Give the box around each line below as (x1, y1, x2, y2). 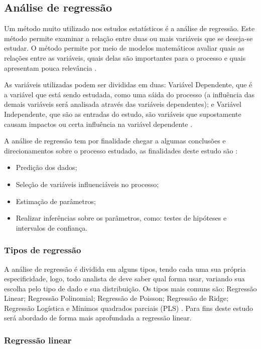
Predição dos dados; (16, 162, 77, 172)
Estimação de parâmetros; (16, 196, 96, 206)
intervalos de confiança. (16, 222, 88, 233)
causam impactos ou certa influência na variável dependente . (4, 118, 193, 129)
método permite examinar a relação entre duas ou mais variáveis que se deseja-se (4, 33, 253, 43)
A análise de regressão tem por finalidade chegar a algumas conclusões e (4, 135, 226, 146)
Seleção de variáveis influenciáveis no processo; (16, 179, 159, 189)
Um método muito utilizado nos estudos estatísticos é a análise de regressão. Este (4, 23, 255, 34)
